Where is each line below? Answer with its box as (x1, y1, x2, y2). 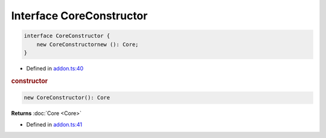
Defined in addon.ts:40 (26, 64, 84, 72)
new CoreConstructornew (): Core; (36, 41, 139, 48)
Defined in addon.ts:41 (26, 121, 83, 128)
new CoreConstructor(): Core (24, 94, 110, 101)
